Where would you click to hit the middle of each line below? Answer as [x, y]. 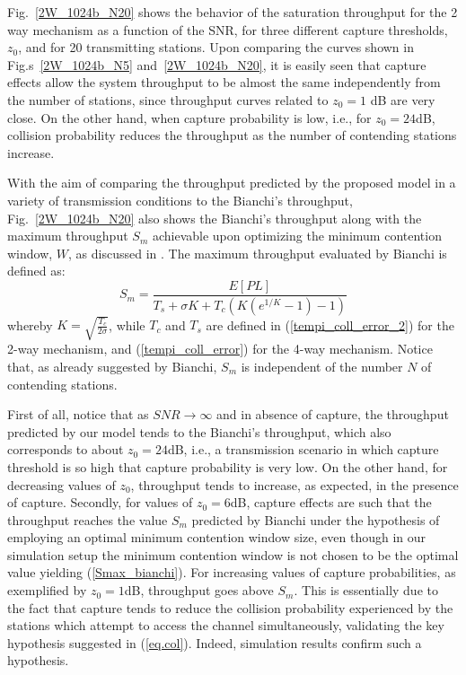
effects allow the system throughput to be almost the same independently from [224, 82]
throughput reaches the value [88, 519]
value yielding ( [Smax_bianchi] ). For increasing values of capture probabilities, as [232, 572]
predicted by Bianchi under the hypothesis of [316, 519]
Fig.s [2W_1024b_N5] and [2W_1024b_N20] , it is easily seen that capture [217, 64]
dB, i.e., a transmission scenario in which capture [303, 449]
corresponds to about [66, 449]
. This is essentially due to [366, 590]
